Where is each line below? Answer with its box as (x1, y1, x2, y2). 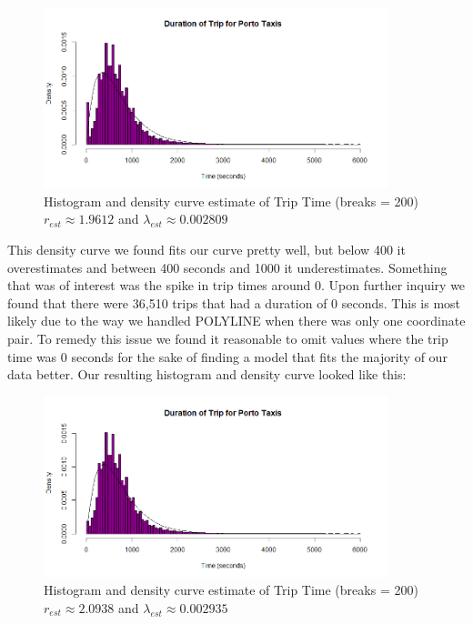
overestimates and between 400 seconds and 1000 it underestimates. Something (7, 257, 448, 277)
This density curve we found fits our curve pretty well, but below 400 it (7, 240, 406, 258)
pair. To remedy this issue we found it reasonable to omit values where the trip (7, 328, 448, 347)
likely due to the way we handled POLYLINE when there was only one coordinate (7, 311, 466, 330)
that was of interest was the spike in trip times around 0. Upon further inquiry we (7, 276, 466, 295)
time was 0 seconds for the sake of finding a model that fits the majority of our (7, 347, 448, 366)
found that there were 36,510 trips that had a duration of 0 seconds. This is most (7, 293, 461, 312)
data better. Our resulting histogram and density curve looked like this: (7, 365, 407, 384)
